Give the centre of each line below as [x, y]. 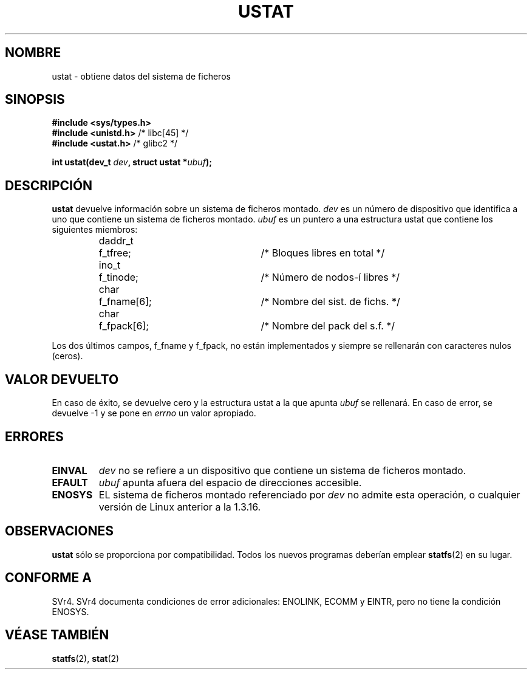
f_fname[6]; [125, 302]
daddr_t [116, 241]
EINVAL [70, 470]
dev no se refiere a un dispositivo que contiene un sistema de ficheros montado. [282, 470]
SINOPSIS [35, 100]
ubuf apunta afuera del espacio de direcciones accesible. [230, 482]
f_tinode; [118, 277]
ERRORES [34, 436]
